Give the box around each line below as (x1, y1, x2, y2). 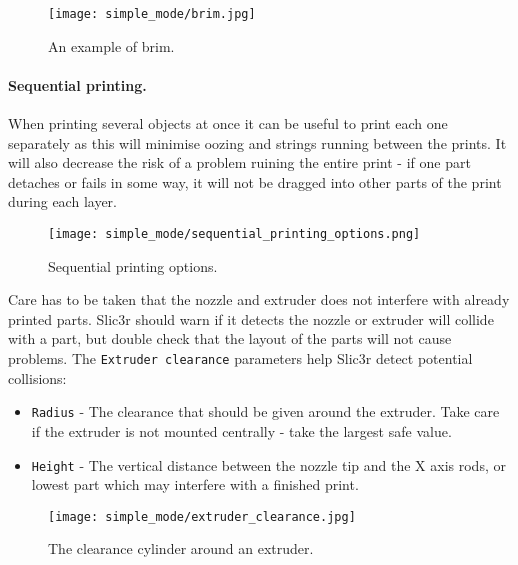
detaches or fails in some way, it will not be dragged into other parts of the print (8, 171, 502, 192)
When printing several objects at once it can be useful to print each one (8, 113, 448, 134)
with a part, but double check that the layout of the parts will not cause (8, 328, 452, 349)
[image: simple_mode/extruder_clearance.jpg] (48, 509, 356, 524)
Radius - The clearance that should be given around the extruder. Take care (31, 401, 500, 422)
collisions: (8, 367, 67, 388)
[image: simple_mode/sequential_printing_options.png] (48, 227, 421, 242)
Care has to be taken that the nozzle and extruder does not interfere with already (8, 289, 510, 310)
